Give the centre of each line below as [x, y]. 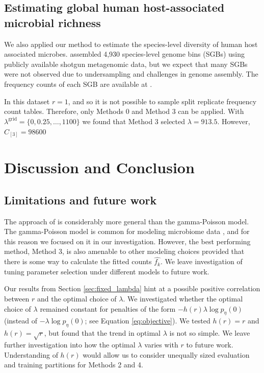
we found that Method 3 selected [134, 121]
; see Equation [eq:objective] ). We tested [148, 321]
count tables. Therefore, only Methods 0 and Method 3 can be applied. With [124, 111]
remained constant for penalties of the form [108, 308]
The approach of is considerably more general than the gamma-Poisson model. [127, 221]
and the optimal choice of [77, 299]
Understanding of [31, 354]
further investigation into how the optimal [70, 344]
